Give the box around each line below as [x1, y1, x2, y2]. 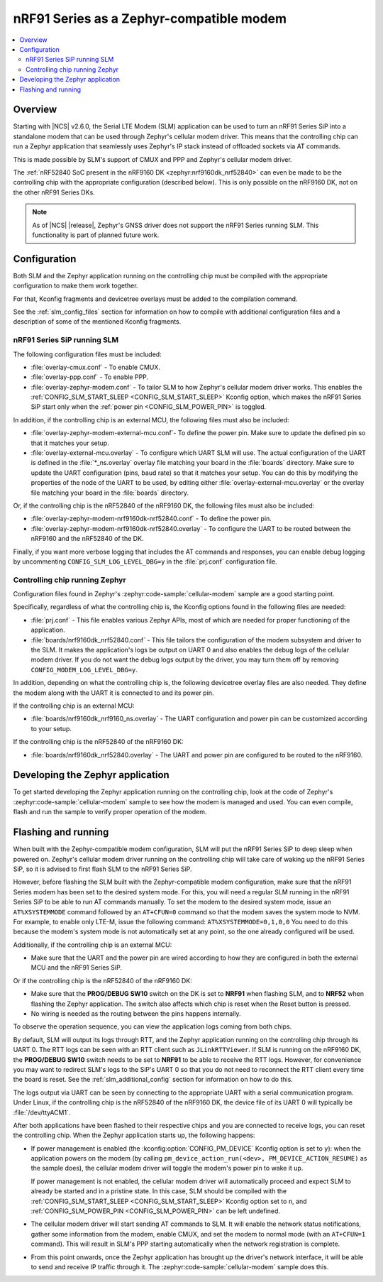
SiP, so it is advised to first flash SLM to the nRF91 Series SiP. [13, 865, 192, 873]
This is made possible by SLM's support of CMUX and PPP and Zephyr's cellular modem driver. [13, 155, 292, 163]
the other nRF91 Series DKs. [13, 188, 95, 197]
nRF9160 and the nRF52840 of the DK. [30, 535, 144, 543]
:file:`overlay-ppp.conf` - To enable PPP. [30, 373, 149, 381]
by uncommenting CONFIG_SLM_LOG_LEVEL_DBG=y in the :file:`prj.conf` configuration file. [13, 557, 277, 566]
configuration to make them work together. [13, 281, 138, 290]
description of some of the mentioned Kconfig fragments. [13, 317, 182, 326]
